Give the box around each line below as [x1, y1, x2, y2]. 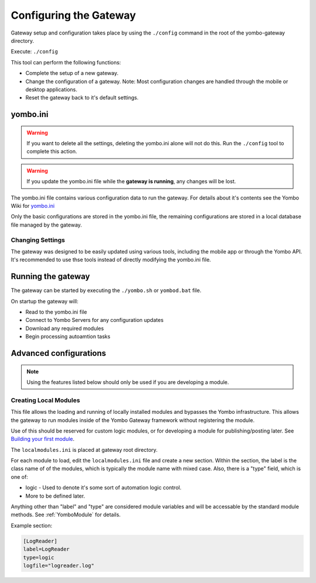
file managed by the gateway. [11, 221, 82, 228]
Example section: [11, 522, 53, 529]
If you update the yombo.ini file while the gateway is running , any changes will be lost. [26, 178, 236, 185]
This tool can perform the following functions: [11, 59, 121, 66]
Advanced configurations [11, 348, 107, 358]
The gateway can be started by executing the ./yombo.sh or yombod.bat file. [11, 287, 202, 294]
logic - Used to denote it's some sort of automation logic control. [25, 484, 181, 491]
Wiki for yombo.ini [11, 203, 55, 210]
